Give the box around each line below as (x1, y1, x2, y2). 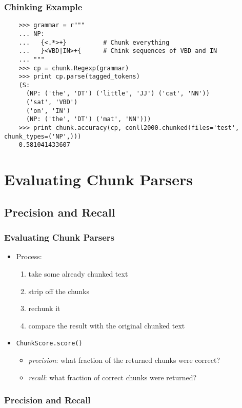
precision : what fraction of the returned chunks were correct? (28, 355, 220, 365)
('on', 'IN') (26, 107, 70, 114)
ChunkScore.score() (16, 340, 83, 347)
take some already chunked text (28, 268, 128, 279)
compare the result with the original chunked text (28, 320, 185, 331)
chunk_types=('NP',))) (4, 132, 82, 140)
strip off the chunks (28, 285, 90, 296)
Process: (16, 251, 42, 262)
